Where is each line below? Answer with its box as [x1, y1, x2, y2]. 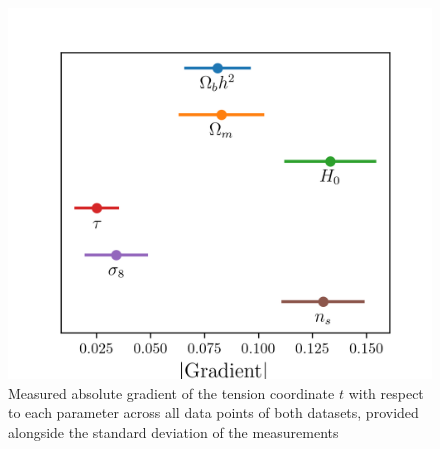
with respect [348, 382, 424, 403]
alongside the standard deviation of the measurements [8, 421, 339, 442]
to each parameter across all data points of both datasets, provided [8, 402, 419, 423]
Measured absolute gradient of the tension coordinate [8, 382, 335, 403]
